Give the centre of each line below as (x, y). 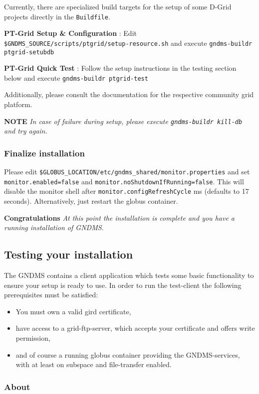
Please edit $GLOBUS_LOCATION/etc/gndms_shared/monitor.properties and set (127, 172)
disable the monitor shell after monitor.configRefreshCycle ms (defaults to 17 (127, 191)
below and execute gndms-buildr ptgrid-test (76, 77)
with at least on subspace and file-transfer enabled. (94, 364)
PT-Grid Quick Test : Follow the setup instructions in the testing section (120, 68)
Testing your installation (69, 254)
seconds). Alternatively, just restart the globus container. (91, 201)
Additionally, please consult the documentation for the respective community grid (129, 94)
